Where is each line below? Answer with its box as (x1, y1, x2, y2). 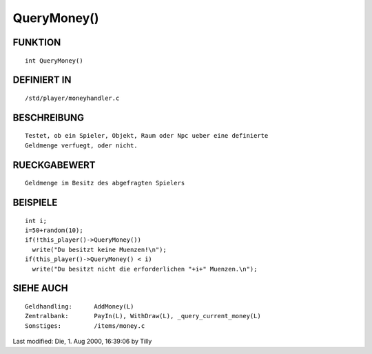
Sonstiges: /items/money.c (25, 322, 145, 330)
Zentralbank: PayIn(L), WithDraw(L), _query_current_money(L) (25, 312, 261, 320)
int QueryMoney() (25, 56, 83, 65)
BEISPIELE (12, 196, 58, 208)
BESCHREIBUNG (12, 112, 85, 123)
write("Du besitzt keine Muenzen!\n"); (32, 245, 167, 253)
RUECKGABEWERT (12, 159, 96, 171)
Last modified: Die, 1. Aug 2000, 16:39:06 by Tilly (12, 337, 152, 346)
